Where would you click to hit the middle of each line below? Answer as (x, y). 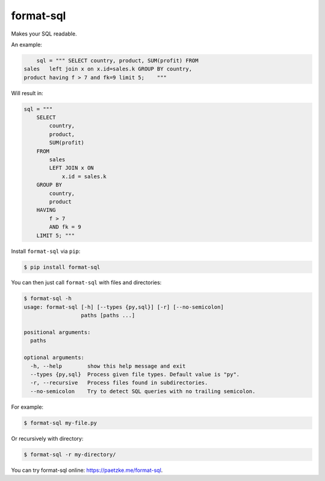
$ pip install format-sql (62, 267)
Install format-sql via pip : (46, 251)
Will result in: (27, 93)
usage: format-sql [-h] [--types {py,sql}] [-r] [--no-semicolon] (124, 307)
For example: (27, 407)
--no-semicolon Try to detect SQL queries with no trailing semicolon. (143, 391)
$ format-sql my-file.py (60, 423)
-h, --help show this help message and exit (108, 366)
